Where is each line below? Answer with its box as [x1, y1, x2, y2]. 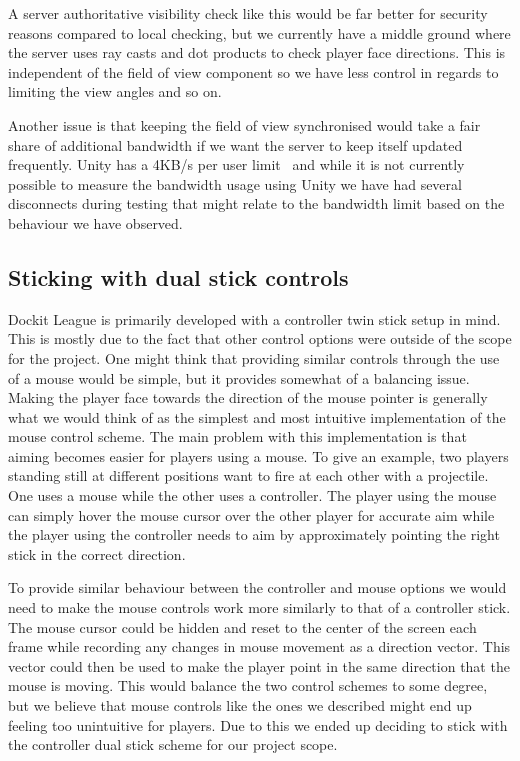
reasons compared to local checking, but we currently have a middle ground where [8, 22, 511, 43]
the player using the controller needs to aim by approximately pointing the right [8, 524, 500, 545]
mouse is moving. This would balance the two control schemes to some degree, [8, 675, 488, 696]
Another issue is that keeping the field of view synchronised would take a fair [8, 114, 481, 135]
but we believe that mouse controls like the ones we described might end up [8, 695, 472, 716]
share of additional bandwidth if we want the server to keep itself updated [8, 134, 463, 155]
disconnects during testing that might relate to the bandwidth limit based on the [8, 193, 505, 214]
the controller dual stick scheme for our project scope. [8, 734, 338, 755]
